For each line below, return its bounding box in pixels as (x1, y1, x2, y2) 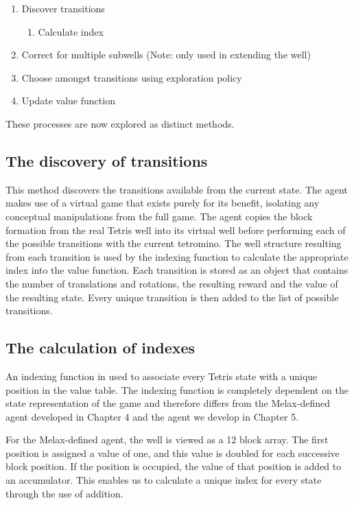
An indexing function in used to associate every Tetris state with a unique (5, 368, 318, 383)
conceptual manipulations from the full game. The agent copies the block (5, 209, 313, 223)
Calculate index (38, 24, 104, 38)
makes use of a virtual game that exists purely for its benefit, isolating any (5, 196, 320, 210)
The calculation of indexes (5, 337, 196, 358)
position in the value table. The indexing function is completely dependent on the (5, 382, 349, 397)
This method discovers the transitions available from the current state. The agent (5, 182, 348, 196)
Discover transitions (21, 1, 105, 15)
